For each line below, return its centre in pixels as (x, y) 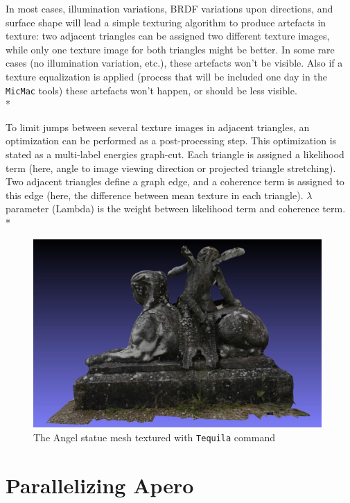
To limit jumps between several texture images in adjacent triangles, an (158, 127)
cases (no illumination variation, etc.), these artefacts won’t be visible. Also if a (174, 63)
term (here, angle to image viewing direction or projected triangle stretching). (171, 168)
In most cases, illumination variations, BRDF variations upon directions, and (169, 8)
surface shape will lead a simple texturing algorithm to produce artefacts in (166, 22)
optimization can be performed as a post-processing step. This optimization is (171, 140)
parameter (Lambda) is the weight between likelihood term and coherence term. (176, 208)
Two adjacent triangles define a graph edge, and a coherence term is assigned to (175, 181)
